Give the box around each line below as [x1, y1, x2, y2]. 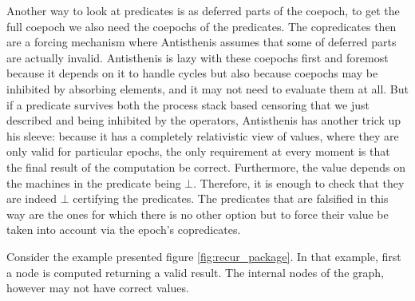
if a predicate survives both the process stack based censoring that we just [6, 96, 370, 113]
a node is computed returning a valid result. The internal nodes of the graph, [6, 263, 384, 280]
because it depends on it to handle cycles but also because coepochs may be [6, 65, 378, 81]
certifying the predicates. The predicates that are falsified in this [73, 190, 389, 207]
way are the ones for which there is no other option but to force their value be [6, 205, 389, 222]
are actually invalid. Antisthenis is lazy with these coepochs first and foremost [6, 49, 389, 65]
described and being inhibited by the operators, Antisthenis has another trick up [6, 112, 401, 129]
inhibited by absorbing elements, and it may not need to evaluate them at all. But [6, 80, 409, 97]
